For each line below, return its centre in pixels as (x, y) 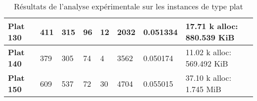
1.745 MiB (203, 89)
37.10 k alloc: (208, 78)
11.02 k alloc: (208, 52)
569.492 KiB (207, 63)
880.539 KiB (210, 37)
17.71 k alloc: (212, 26)
